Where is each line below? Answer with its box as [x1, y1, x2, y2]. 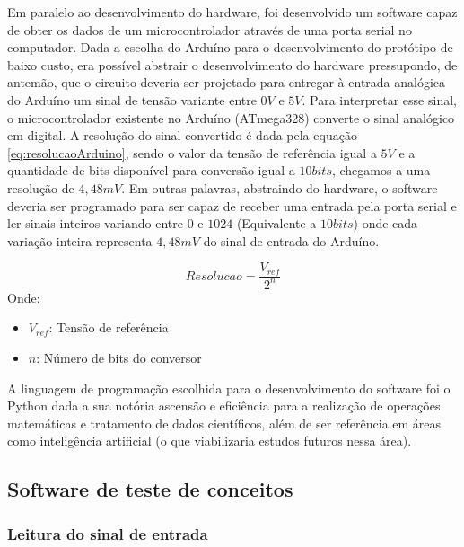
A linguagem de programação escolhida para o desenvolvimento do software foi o [7, 378, 451, 397]
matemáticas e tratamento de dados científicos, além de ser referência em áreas [7, 413, 442, 432]
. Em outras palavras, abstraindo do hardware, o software [121, 178, 438, 197]
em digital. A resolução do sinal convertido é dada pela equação [7, 126, 357, 145]
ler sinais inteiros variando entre [7, 214, 183, 233]
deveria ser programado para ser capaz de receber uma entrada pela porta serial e [7, 196, 457, 215]
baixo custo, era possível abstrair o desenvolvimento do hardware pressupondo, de [7, 55, 458, 74]
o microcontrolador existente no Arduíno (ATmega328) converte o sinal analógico [7, 108, 455, 127]
